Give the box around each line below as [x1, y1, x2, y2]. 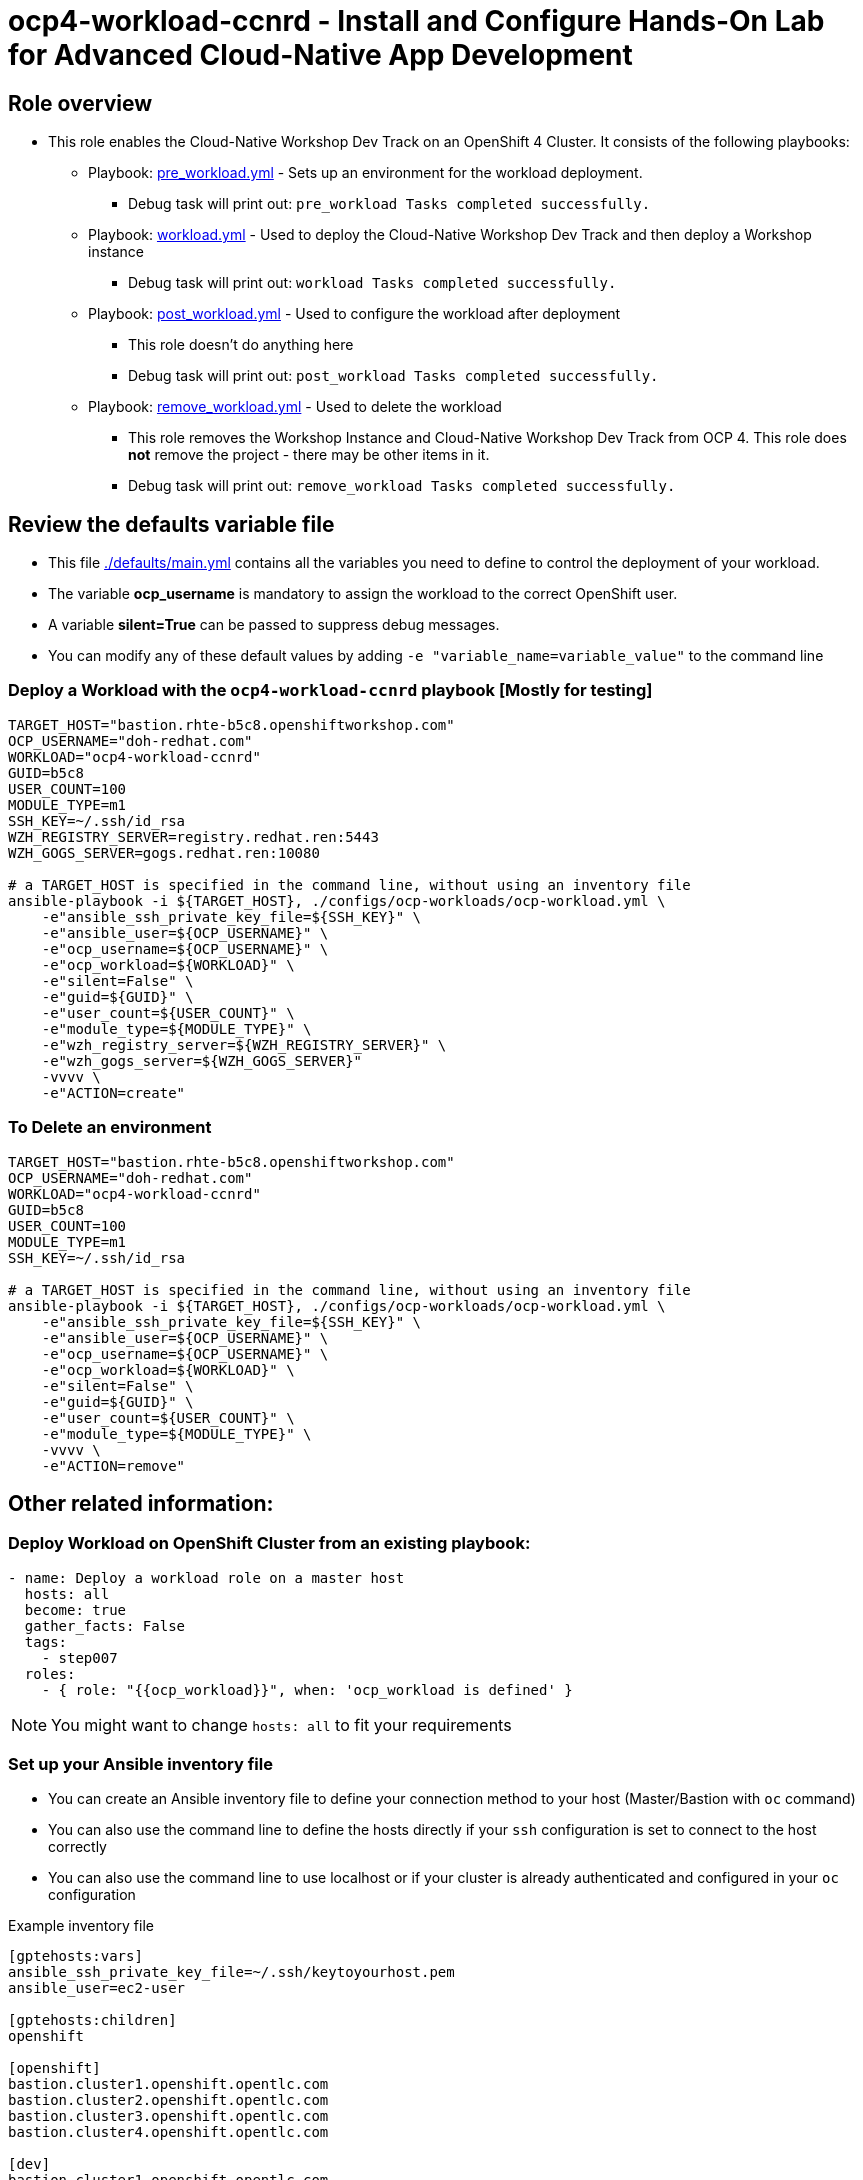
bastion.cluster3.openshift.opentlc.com [8, 2108, 329, 2125]
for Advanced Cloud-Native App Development [8, 38, 633, 72]
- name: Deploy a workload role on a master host [8, 1569, 405, 1586]
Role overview [8, 90, 153, 116]
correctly [48, 1838, 107, 1856]
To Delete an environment [8, 1117, 212, 1138]
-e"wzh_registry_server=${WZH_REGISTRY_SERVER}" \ [41, 1036, 447, 1053]
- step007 [41, 1649, 118, 1666]
